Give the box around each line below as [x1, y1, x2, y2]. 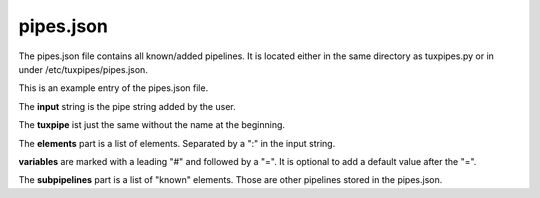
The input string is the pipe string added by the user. [18, 100, 236, 112]
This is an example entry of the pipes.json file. [18, 82, 209, 94]
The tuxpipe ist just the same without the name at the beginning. [18, 119, 285, 131]
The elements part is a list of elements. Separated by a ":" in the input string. [18, 137, 336, 149]
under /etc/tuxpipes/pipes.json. [18, 63, 149, 75]
